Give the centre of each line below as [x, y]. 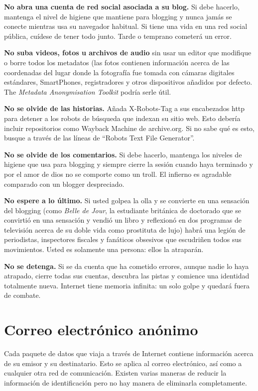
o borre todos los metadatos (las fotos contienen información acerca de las [117, 62]
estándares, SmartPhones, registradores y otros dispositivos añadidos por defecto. [128, 82]
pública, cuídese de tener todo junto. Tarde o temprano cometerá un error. [118, 36]
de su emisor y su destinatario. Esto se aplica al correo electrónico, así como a [123, 363]
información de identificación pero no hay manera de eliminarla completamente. [126, 382]
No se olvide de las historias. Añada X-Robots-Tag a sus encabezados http [125, 108]
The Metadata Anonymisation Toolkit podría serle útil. [88, 91]
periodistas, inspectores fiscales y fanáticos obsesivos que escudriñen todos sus [123, 239]
